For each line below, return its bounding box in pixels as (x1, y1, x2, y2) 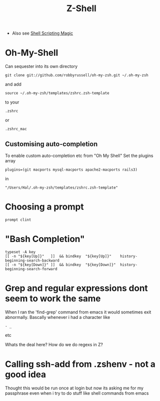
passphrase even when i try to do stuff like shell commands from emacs (5, 390, 149, 396)
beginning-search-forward (5, 266, 57, 271)
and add (5, 81, 22, 87)
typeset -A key (5, 249, 36, 254)
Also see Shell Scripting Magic (12, 30, 73, 36)
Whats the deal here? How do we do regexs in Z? (5, 341, 103, 348)
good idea (5, 369, 46, 380)
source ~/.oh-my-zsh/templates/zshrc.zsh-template (5, 91, 110, 96)
